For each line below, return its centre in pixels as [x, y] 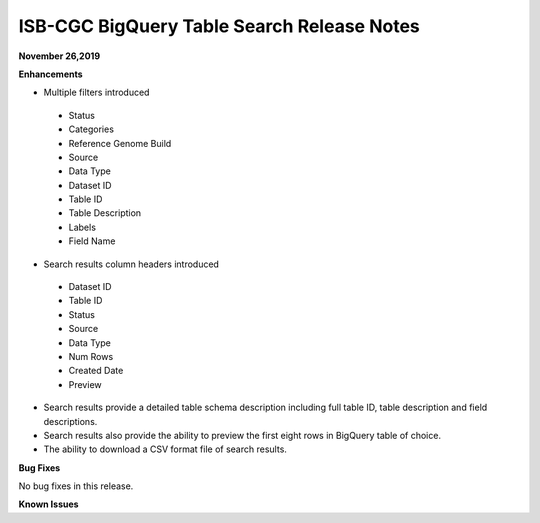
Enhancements [51, 74]
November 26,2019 [59, 56]
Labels [82, 227]
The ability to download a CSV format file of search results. [165, 449]
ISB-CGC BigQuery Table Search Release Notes [219, 26]
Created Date [96, 371]
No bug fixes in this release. [76, 486]
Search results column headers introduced [131, 264]
